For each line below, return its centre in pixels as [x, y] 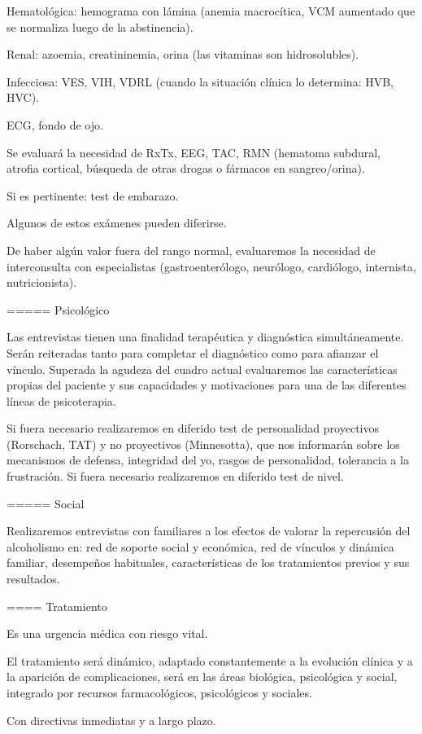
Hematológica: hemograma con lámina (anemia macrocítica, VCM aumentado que [211, 11]
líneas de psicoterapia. [61, 400]
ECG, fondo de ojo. [55, 124]
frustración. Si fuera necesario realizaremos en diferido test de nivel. [175, 476]
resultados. [33, 579]
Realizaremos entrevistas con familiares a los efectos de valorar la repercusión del [209, 531]
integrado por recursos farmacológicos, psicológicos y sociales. [159, 692]
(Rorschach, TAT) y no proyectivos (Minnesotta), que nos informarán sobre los [203, 444]
